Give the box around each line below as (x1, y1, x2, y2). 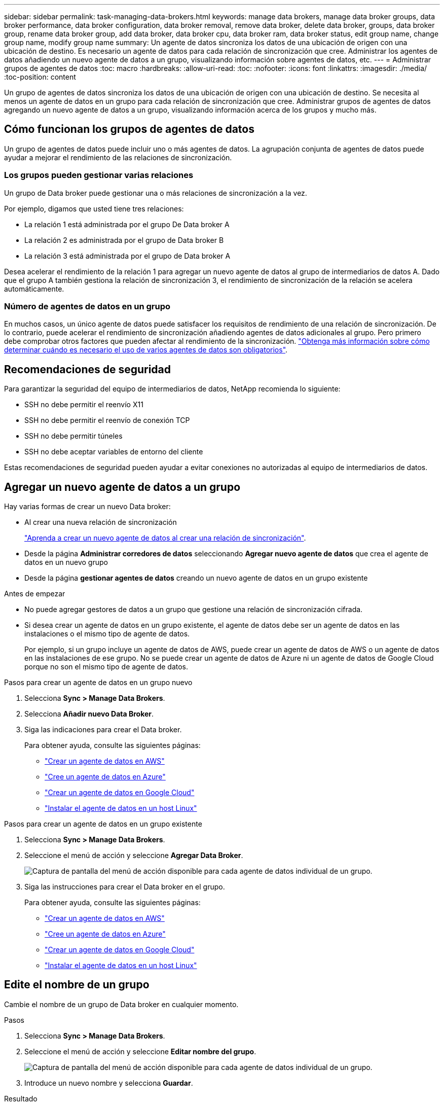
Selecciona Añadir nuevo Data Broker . (24, 709, 154, 719)
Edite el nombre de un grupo (4, 978, 150, 991)
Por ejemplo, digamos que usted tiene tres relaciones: (4, 204, 184, 213)
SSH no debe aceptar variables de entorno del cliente (24, 447, 203, 456)
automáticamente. (4, 284, 64, 293)
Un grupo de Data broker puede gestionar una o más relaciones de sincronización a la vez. (4, 188, 307, 197)
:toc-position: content (4, 73, 76, 81)
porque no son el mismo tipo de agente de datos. (24, 662, 189, 671)
